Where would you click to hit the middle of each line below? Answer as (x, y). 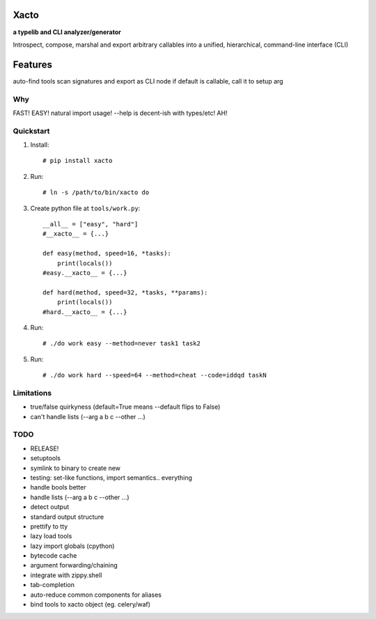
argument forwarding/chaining (74, 565)
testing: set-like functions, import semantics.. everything (111, 478)
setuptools (45, 458)
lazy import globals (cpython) (72, 546)
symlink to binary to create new (76, 468)
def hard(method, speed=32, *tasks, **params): (125, 292)
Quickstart (31, 131)
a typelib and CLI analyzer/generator (67, 32)
